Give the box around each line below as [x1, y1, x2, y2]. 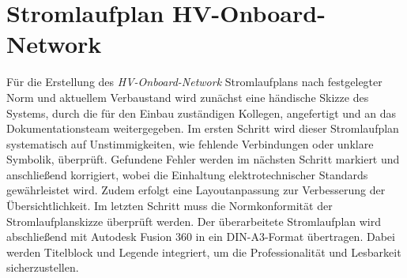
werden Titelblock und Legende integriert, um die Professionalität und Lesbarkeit [6, 243, 401, 260]
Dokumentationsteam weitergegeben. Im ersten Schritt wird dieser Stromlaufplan [6, 120, 399, 137]
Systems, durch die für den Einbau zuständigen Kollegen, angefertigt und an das [6, 104, 397, 121]
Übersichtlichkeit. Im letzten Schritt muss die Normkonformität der [6, 197, 333, 214]
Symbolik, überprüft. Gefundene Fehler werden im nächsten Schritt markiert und [6, 151, 400, 167]
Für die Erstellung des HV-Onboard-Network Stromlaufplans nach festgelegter [6, 73, 383, 90]
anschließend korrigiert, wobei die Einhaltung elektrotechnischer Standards [6, 166, 368, 182]
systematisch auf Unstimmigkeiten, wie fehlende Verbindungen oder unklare [6, 135, 374, 152]
